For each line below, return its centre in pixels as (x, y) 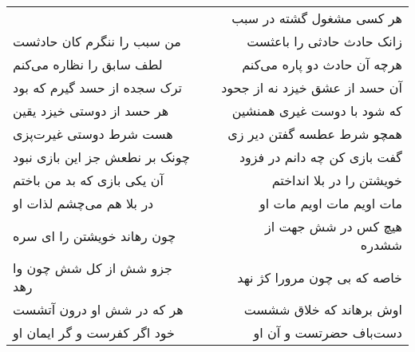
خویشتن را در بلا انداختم (337, 180)
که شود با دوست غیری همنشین (317, 111)
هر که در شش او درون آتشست (98, 309)
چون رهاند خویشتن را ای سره (95, 235)
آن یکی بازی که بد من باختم (88, 180)
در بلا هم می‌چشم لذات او (83, 203)
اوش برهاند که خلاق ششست (323, 309)
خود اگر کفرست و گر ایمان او (94, 332)
